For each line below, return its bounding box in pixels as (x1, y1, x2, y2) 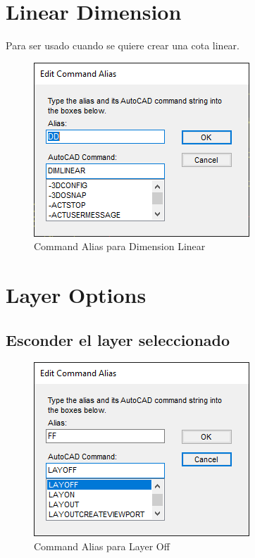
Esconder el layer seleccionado (6, 328, 230, 350)
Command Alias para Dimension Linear (34, 239, 206, 254)
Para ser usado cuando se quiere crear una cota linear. (6, 38, 240, 53)
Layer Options (6, 280, 147, 309)
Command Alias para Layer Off (34, 539, 170, 554)
